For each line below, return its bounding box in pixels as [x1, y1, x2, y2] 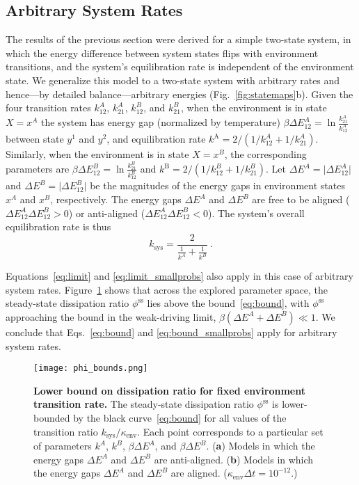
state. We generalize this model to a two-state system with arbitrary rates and [6, 72, 340, 87]
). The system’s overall [208, 205, 305, 220]
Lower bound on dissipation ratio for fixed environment [33, 383, 306, 397]
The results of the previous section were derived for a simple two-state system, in [6, 32, 351, 47]
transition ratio [33, 424, 98, 438]
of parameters [33, 438, 92, 453]
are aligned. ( [170, 466, 228, 480]
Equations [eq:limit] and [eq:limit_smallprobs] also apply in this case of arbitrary [6, 269, 353, 283]
